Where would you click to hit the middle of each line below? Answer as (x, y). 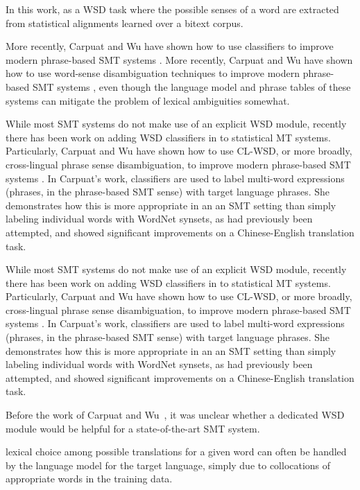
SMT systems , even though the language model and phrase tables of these (191, 86)
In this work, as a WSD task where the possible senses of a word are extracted (172, 9)
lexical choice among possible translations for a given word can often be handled (176, 452)
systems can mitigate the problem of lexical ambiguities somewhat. (148, 100)
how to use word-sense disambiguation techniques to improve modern (153, 73)
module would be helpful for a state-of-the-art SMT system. (133, 428)
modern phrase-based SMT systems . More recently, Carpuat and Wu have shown (179, 59)
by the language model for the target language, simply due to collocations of (168, 465)
